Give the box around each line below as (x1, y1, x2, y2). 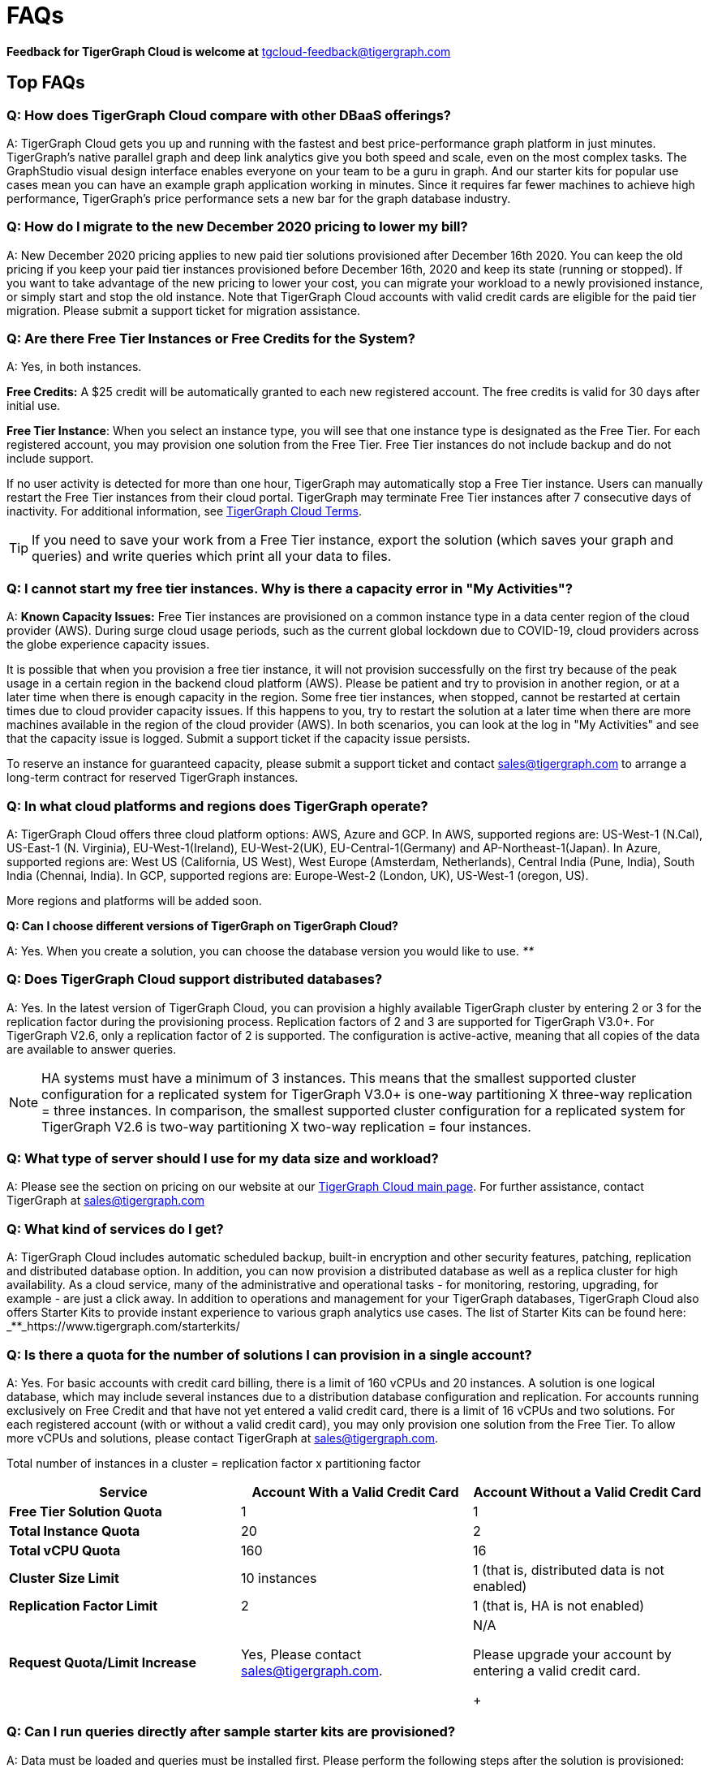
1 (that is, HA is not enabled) (472, 1597, 645, 1614)
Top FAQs (6, 72, 85, 93)
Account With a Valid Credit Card (251, 1483, 459, 1500)
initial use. (6, 399, 61, 413)
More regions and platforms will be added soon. (6, 893, 262, 908)
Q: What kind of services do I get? (6, 1220, 224, 1237)
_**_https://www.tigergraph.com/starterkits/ (6, 1319, 240, 1334)
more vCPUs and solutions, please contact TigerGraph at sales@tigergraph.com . (6, 1430, 438, 1445)
